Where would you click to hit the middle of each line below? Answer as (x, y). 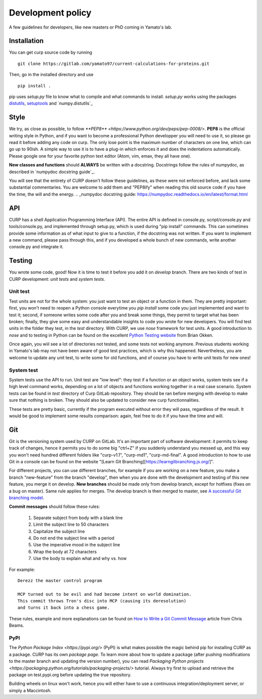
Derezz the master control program (60, 580)
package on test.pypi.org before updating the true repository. (70, 675)
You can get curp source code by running (50, 52)
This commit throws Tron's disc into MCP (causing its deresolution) (102, 601)
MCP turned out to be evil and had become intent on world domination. (105, 594)
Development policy (50, 13)
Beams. (16, 625)
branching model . (27, 498)
